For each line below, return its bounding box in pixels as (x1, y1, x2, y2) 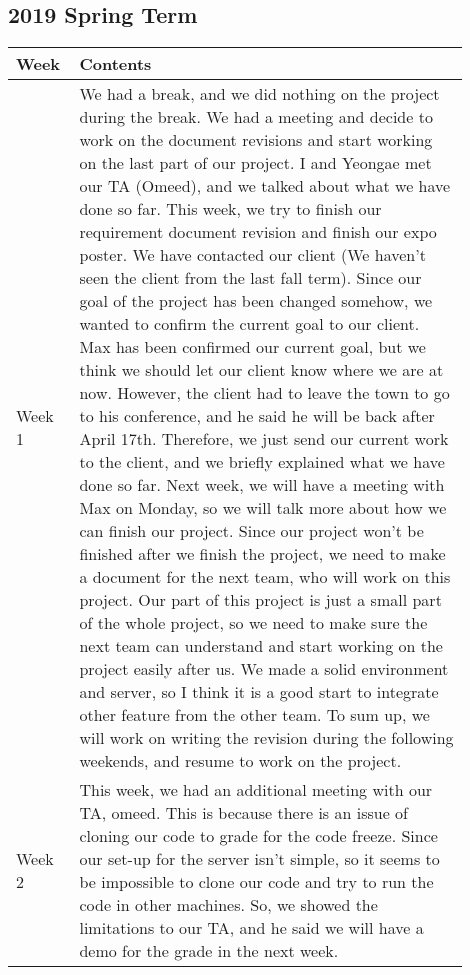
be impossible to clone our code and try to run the (79, 870, 434, 894)
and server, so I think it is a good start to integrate (79, 680, 439, 704)
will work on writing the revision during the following (79, 726, 454, 750)
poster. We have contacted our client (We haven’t (79, 243, 426, 267)
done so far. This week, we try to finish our (79, 197, 382, 221)
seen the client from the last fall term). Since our (79, 266, 422, 290)
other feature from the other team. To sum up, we (79, 703, 430, 727)
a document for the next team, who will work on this (79, 565, 451, 589)
